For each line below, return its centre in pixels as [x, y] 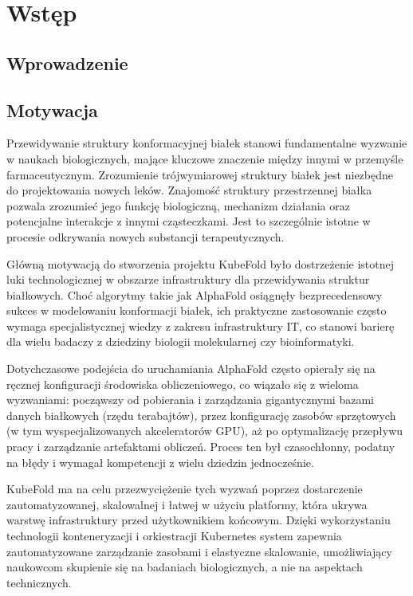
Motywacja [52, 110]
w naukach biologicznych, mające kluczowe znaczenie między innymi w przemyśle [205, 158]
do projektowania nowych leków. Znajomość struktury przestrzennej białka [189, 190]
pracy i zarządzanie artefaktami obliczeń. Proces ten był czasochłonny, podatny [201, 447]
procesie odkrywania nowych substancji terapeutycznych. [146, 236]
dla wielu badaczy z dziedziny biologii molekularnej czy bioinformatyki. [181, 341]
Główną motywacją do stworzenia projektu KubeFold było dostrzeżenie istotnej [201, 263]
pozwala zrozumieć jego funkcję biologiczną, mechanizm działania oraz [178, 205]
